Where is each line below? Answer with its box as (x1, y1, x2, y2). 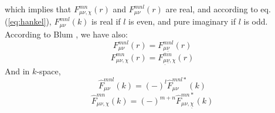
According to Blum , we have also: (5, 28, 128, 40)
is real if (91, 15, 121, 28)
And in (5, 64, 30, 77)
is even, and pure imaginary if (128, 15, 236, 28)
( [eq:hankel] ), (5, 15, 52, 28)
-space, (36, 64, 61, 77)
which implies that (5, 3, 72, 15)
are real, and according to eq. (165, 3, 271, 15)
